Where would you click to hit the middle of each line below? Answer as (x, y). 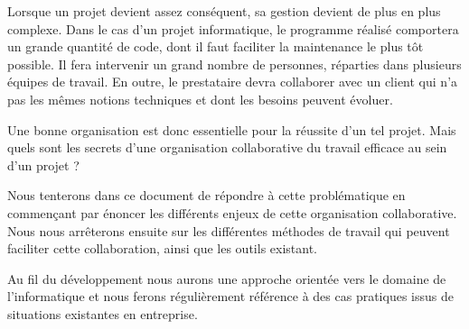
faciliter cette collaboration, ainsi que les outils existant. (162, 248)
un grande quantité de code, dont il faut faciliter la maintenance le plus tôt (216, 46)
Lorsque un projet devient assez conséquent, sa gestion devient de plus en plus (224, 11)
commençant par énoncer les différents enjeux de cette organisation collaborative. (232, 212)
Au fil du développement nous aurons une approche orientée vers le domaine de (227, 278)
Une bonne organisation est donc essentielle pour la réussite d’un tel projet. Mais (232, 129)
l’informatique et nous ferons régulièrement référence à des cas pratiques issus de (230, 296)
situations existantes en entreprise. (103, 313)
